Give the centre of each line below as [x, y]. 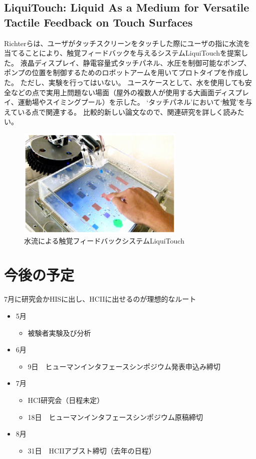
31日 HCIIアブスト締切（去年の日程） [92, 450]
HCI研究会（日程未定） [66, 400]
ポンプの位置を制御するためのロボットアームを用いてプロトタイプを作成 [123, 72]
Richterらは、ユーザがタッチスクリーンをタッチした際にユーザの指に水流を [127, 43]
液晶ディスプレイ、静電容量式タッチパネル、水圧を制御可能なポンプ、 [136, 62]
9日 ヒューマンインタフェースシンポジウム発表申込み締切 [124, 366]
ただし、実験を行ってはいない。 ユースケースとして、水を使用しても [133, 82]
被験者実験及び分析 [59, 332]
